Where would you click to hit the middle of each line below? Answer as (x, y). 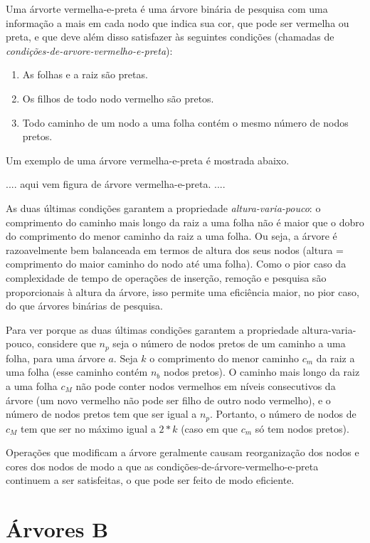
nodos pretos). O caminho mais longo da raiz (261, 372)
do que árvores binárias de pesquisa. (84, 306)
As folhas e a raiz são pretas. (85, 74)
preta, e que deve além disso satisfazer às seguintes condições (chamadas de (170, 37)
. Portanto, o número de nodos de (283, 414)
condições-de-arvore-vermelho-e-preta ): (89, 50)
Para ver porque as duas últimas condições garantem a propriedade (152, 329)
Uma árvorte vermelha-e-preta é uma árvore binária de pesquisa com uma (167, 9)
